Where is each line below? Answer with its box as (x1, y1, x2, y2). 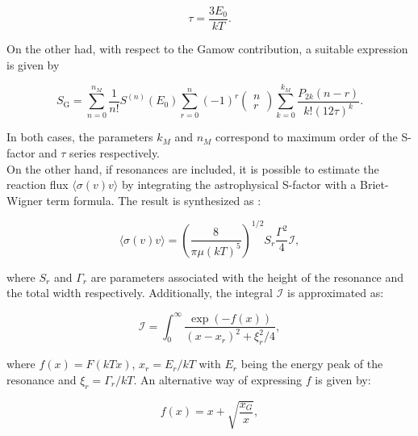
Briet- (360, 176, 389, 193)
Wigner (6, 191, 43, 208)
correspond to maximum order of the (215, 128, 398, 145)
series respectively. (69, 144, 161, 161)
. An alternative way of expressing (133, 371, 303, 388)
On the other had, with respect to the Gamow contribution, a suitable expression (6, 40, 408, 57)
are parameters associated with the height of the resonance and (90, 268, 404, 285)
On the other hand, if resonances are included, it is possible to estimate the (6, 160, 379, 177)
